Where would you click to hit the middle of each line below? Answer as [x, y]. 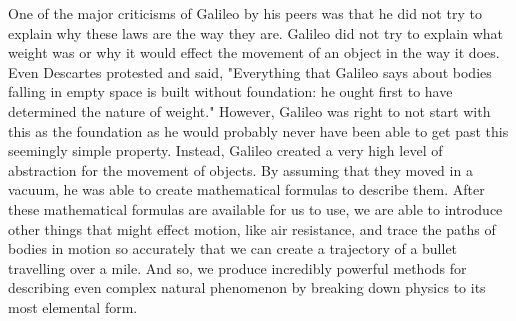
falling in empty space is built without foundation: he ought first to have [230, 91]
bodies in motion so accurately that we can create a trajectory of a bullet [233, 248]
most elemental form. [73, 306]
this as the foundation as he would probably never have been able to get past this [258, 130]
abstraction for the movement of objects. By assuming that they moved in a [240, 169]
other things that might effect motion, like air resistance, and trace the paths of [252, 228]
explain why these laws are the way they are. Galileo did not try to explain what [256, 32]
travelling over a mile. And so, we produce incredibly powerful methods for [237, 267]
